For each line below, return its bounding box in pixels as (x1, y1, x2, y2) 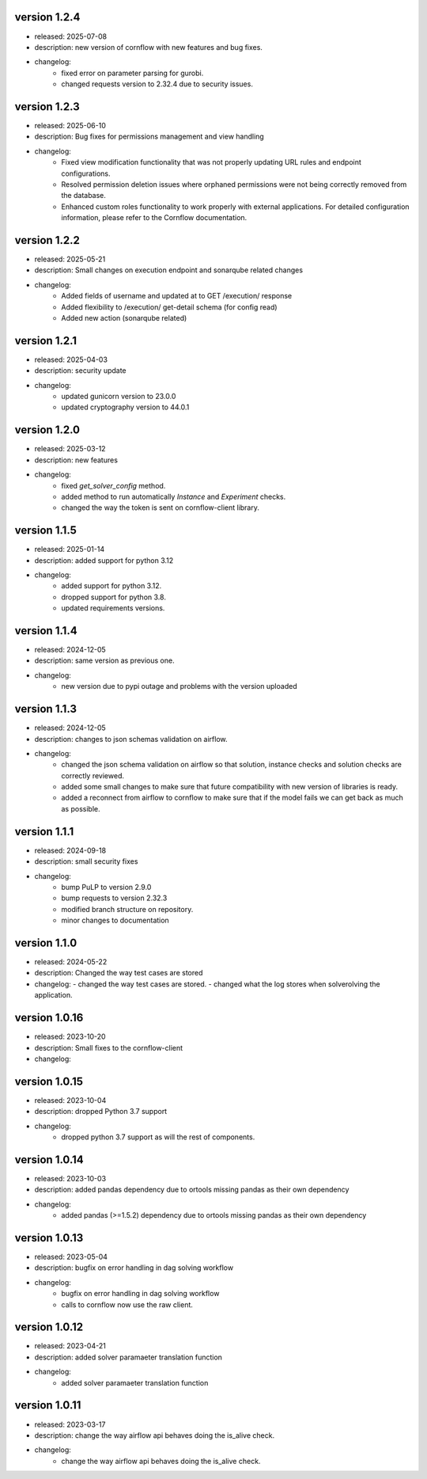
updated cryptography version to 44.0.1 (61, 402, 190, 412)
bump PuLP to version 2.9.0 (61, 882, 152, 892)
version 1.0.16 (14, 1011, 84, 1025)
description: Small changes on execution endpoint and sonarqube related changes (34, 265, 304, 275)
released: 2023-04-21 (34, 1341, 106, 1351)
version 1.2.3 (14, 100, 81, 113)
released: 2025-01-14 (34, 545, 105, 554)
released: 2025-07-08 (34, 32, 107, 41)
